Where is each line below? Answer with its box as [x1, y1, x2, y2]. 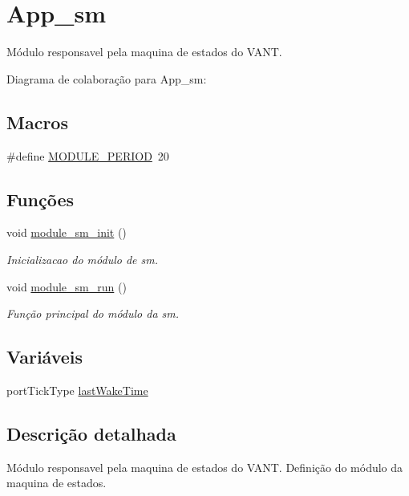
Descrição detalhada [6, 421, 176, 445]
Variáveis [6, 344, 83, 369]
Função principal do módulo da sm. [6, 305, 180, 322]
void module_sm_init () [6, 224, 127, 241]
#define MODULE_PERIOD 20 [6, 147, 169, 164]
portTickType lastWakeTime [6, 381, 148, 398]
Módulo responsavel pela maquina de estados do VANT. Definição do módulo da [6, 458, 403, 475]
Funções [6, 186, 75, 211]
